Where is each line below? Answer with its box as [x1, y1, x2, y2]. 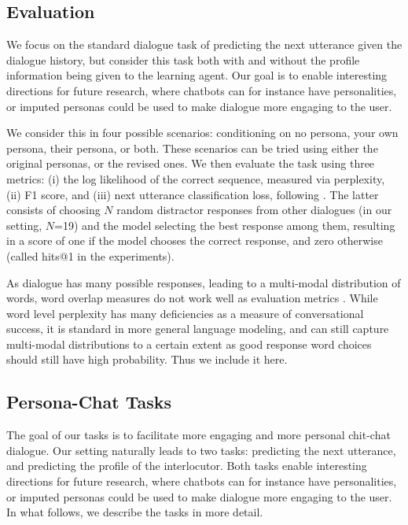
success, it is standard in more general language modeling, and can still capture [6, 320, 389, 337]
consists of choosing [6, 201, 101, 218]
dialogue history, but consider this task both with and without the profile [6, 51, 360, 68]
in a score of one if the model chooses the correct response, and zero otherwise [6, 232, 383, 249]
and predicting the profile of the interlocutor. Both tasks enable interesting [6, 457, 367, 474]
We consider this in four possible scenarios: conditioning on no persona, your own [6, 124, 399, 141]
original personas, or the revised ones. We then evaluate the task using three [6, 155, 375, 172]
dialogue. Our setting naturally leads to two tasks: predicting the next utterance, [6, 442, 396, 458]
